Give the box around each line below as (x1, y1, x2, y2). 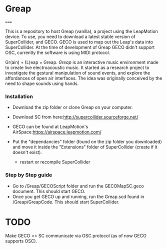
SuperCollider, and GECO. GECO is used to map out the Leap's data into (5, 38, 153, 45)
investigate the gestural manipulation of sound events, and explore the (5, 69, 150, 75)
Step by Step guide (5, 171, 52, 178)
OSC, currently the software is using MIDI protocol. (5, 49, 110, 55)
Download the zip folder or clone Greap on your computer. (12, 104, 133, 110)
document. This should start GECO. (12, 188, 85, 194)
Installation (5, 93, 33, 100)
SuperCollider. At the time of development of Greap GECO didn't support (5, 44, 155, 50)
